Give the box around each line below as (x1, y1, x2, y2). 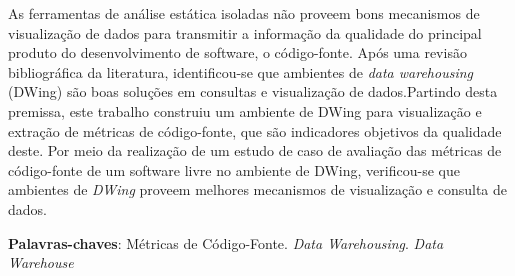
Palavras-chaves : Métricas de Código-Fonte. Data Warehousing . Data (8, 232, 444, 253)
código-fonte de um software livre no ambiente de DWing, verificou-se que (8, 159, 460, 180)
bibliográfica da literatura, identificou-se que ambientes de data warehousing (8, 61, 473, 82)
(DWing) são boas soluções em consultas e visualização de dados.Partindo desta (8, 81, 498, 102)
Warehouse (8, 252, 74, 273)
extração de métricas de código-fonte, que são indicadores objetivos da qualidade (8, 120, 502, 141)
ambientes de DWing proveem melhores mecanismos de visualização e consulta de (8, 179, 508, 200)
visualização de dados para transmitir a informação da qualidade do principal (8, 22, 482, 43)
